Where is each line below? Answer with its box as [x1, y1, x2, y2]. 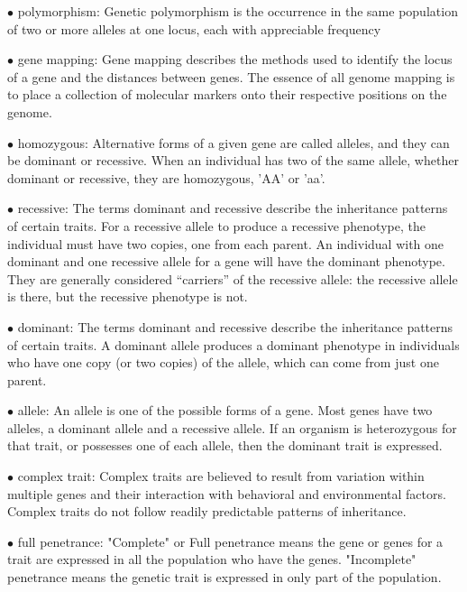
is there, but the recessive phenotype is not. [7, 287, 248, 306]
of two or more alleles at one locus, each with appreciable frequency [7, 19, 381, 38]
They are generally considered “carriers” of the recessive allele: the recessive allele [7, 269, 458, 288]
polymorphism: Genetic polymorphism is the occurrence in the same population [17, 2, 458, 20]
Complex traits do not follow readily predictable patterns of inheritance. [7, 502, 407, 521]
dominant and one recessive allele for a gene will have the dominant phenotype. [7, 252, 445, 271]
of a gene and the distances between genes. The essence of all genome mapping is [7, 67, 455, 86]
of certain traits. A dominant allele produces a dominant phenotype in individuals [7, 335, 460, 354]
